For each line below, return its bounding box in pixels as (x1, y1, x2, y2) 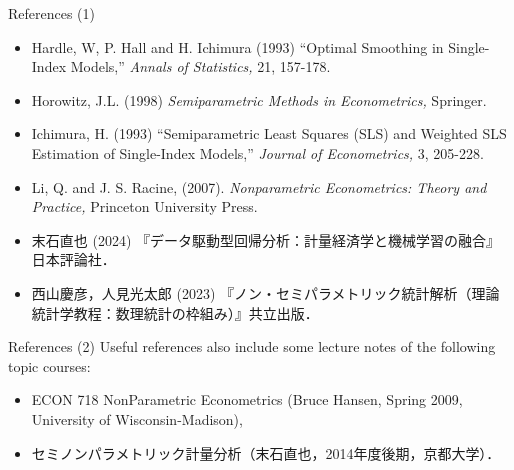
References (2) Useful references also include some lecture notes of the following (8, 336, 496, 357)
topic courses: (8, 355, 91, 376)
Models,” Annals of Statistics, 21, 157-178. (70, 56, 331, 77)
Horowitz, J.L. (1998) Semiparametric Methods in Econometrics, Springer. (31, 89, 487, 110)
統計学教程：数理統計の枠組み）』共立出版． (31, 302, 319, 323)
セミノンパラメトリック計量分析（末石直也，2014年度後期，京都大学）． (31, 442, 501, 463)
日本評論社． (31, 249, 116, 270)
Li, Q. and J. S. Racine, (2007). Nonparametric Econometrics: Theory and (31, 176, 487, 197)
